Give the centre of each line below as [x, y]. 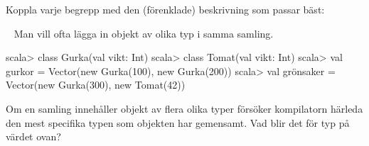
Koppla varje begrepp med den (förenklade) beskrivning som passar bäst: [165, 9]
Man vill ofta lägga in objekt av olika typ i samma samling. [144, 33]
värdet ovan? [33, 136]
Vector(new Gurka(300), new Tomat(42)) [96, 85]
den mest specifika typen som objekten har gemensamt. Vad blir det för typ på [178, 122]
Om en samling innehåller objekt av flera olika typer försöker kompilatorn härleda [184, 108]
